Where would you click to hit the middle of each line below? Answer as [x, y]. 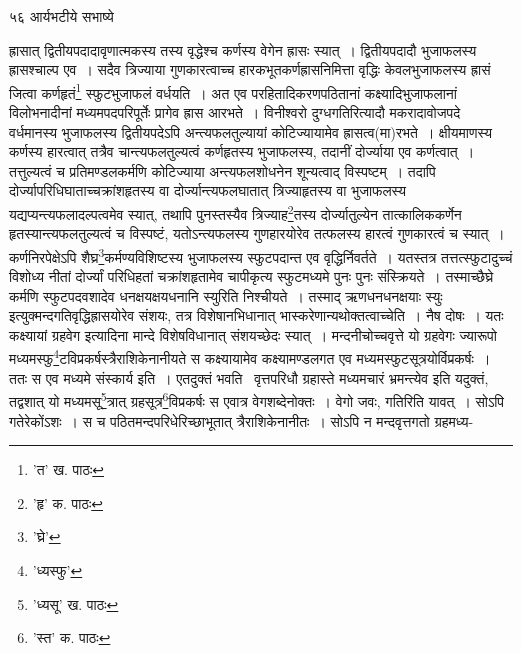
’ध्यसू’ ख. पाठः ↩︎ [75, 603]
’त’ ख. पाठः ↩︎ [68, 469]
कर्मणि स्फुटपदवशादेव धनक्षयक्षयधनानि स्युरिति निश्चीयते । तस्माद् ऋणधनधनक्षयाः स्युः [226, 295]
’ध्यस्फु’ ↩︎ [57, 569]
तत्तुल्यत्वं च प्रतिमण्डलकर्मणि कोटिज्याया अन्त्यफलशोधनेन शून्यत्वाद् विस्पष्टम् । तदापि [222, 170]
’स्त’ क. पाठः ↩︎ [71, 637]
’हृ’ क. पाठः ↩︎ [67, 502]
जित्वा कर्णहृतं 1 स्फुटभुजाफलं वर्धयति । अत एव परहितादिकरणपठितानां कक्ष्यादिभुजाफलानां [233, 91]
